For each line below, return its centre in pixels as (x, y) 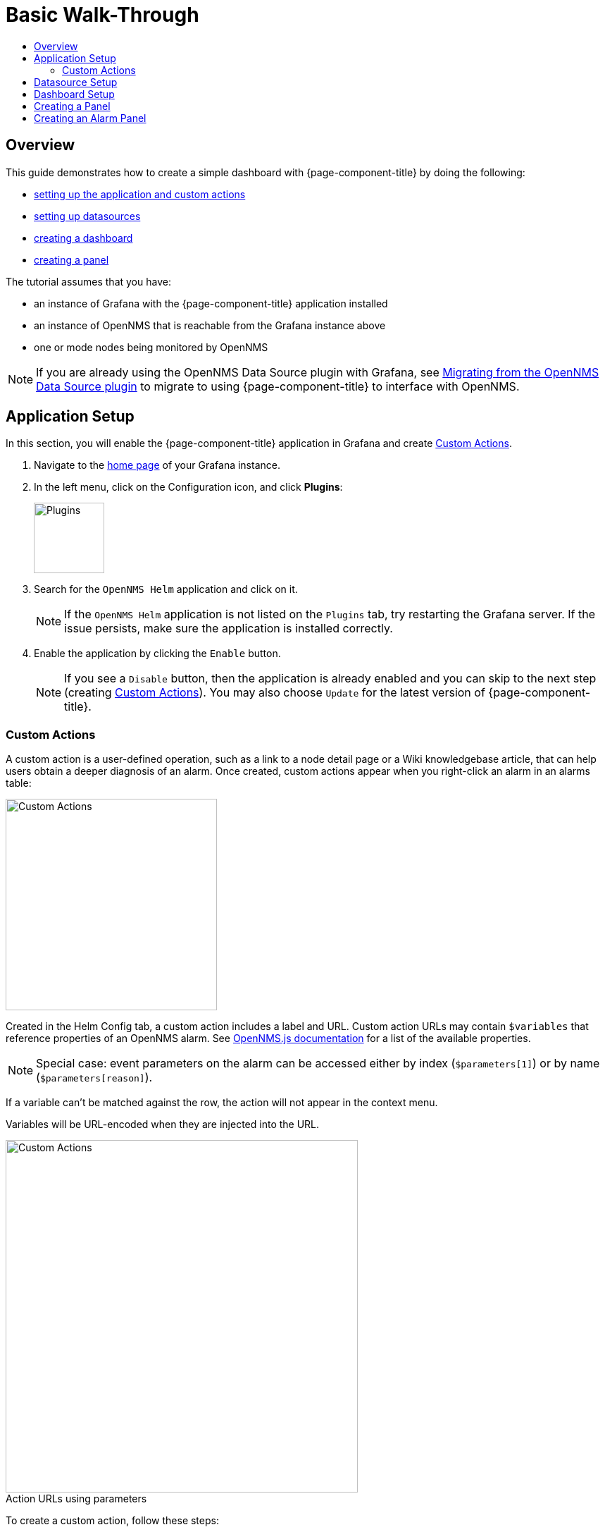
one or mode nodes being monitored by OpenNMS (151, 347)
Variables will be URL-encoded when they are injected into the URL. (163, 1125)
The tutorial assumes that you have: (88, 281)
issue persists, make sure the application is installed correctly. (229, 629)
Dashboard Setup (74, 94)
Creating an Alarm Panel (90, 118)
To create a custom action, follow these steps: (112, 1521)
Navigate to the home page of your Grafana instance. (157, 465)
